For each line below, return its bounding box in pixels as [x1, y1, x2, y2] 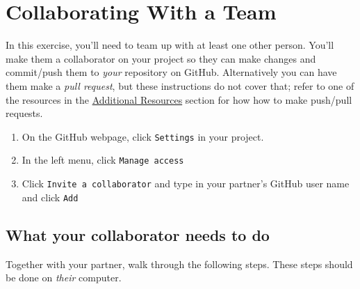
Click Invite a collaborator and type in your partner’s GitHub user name [22, 176, 350, 190]
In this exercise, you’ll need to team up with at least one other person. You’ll [6, 38, 334, 52]
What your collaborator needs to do [6, 224, 270, 245]
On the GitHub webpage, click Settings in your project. [22, 129, 264, 143]
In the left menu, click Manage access [22, 153, 184, 167]
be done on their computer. [6, 270, 122, 285]
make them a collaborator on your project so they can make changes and [6, 51, 316, 65]
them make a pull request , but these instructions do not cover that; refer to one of [6, 78, 354, 93]
